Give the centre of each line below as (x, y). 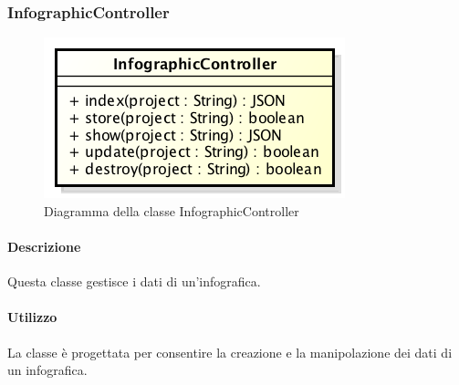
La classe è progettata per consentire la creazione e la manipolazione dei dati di (230, 352)
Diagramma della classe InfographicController (172, 210)
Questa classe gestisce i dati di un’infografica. (134, 281)
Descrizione (44, 246)
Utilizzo (32, 317)
